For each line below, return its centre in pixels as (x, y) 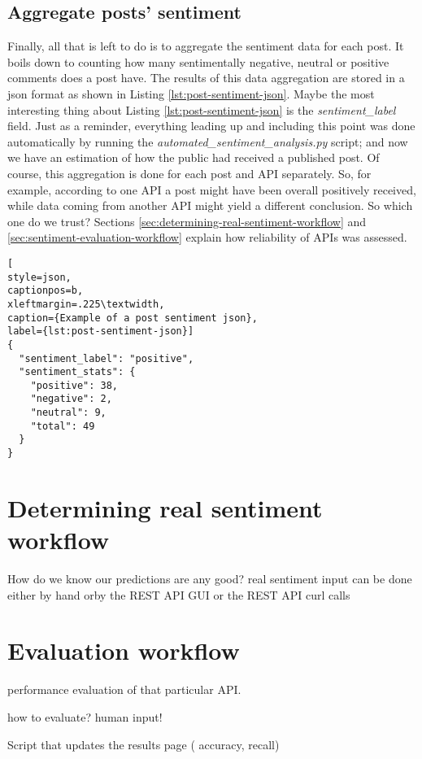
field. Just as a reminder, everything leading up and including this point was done (211, 126)
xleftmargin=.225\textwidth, (86, 304)
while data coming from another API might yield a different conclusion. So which (210, 205)
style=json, (39, 277)
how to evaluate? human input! (85, 716)
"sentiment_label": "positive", (107, 358)
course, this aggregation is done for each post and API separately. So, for (189, 173)
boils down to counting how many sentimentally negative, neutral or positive (198, 61)
